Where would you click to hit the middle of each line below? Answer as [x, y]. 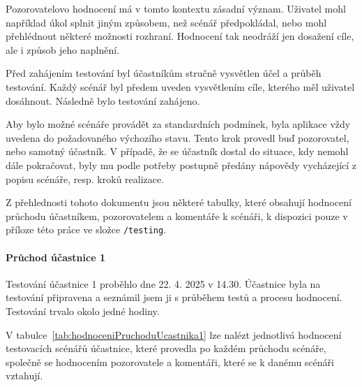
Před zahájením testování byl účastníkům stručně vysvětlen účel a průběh [164, 73]
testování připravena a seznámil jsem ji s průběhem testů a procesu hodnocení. [174, 297]
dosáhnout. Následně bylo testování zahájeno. [103, 100]
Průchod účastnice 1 [55, 257]
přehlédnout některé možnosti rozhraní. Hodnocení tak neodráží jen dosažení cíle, [180, 36]
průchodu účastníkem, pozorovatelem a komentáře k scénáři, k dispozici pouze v [177, 216]
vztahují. [24, 375]
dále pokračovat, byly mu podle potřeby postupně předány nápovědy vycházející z [181, 165]
